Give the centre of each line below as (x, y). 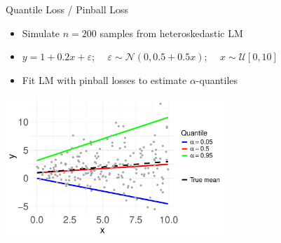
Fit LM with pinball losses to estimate (104, 79)
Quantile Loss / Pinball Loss (67, 9)
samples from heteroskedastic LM (171, 33)
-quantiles (217, 79)
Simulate (41, 33)
